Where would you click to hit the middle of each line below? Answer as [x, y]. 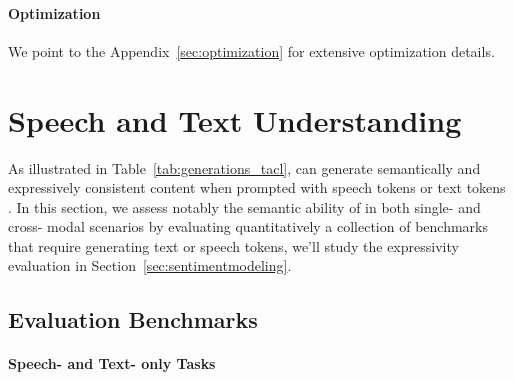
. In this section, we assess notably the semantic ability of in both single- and [244, 206]
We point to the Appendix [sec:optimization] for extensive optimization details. [251, 50]
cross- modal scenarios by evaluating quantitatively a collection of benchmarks [248, 226]
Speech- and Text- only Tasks [112, 363]
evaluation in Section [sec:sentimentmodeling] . [150, 265]
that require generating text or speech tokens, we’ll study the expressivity [233, 245]
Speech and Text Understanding [235, 119]
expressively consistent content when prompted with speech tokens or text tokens [257, 187]
